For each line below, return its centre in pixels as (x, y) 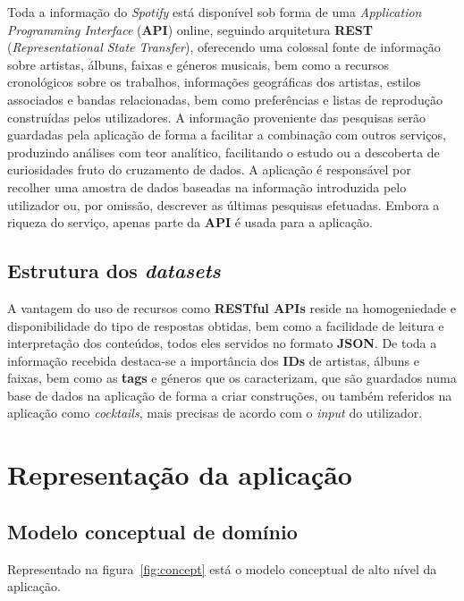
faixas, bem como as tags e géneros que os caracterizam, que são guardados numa (232, 378)
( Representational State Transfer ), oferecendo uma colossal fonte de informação (224, 47)
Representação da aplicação (180, 474)
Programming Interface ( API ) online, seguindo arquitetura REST (190, 29)
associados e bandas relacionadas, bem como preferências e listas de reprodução (225, 99)
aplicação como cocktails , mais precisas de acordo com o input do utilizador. (215, 413)
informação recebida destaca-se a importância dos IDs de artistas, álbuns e (213, 360)
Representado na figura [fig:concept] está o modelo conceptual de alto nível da (222, 568)
